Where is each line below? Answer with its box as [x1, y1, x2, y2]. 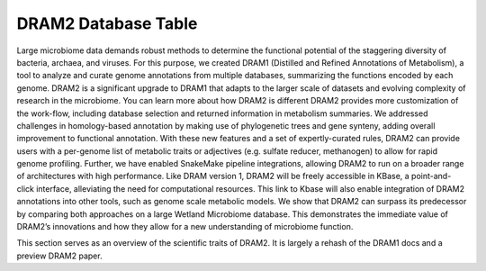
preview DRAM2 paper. [16, 250, 103, 261]
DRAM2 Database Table [16, 14, 198, 33]
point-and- [410, 171, 452, 182]
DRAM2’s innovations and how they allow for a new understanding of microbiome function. [16, 221, 354, 232]
